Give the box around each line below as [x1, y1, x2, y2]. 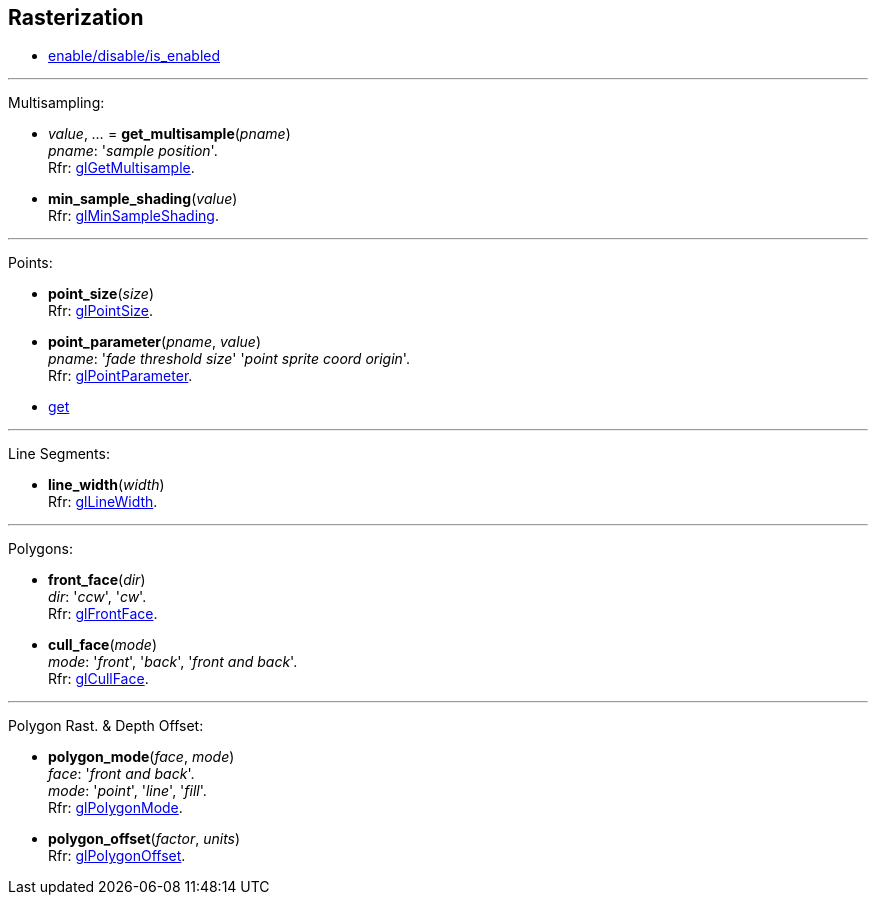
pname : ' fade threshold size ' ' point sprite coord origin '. [48, 350, 410, 368]
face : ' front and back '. [48, 765, 195, 783]
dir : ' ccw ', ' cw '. [48, 588, 147, 606]
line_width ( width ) [48, 476, 165, 494]
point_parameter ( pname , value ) [48, 333, 261, 351]
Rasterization [8, 5, 144, 30]
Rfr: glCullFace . [48, 670, 149, 688]
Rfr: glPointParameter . [48, 367, 193, 385]
